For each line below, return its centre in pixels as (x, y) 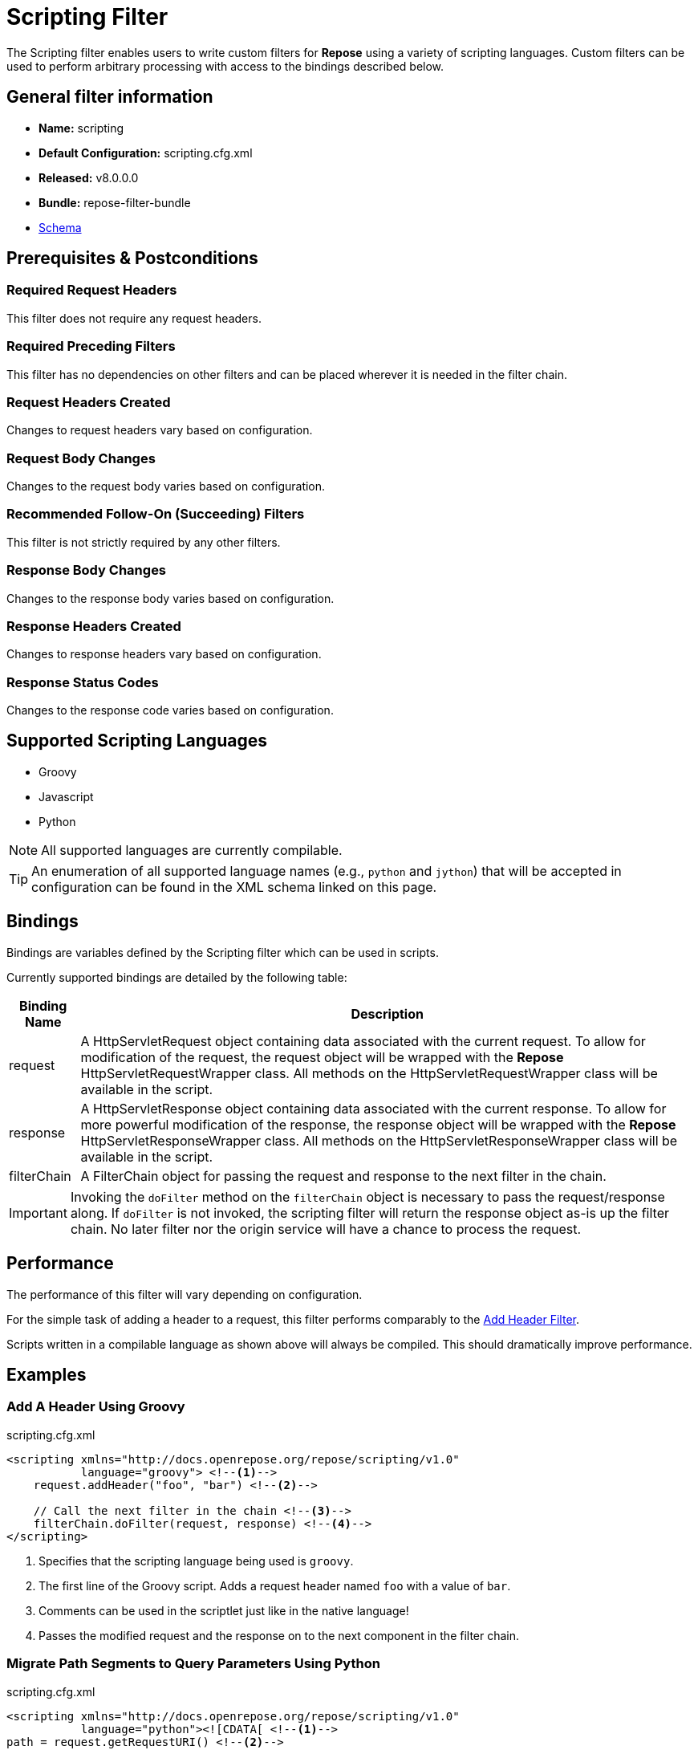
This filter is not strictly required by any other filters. (144, 542)
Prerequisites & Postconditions (132, 258)
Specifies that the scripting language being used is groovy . (196, 1561)
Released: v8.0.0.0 (89, 177)
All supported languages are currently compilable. (192, 850)
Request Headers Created (89, 402)
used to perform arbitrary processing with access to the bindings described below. (225, 66)
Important (38, 1213)
